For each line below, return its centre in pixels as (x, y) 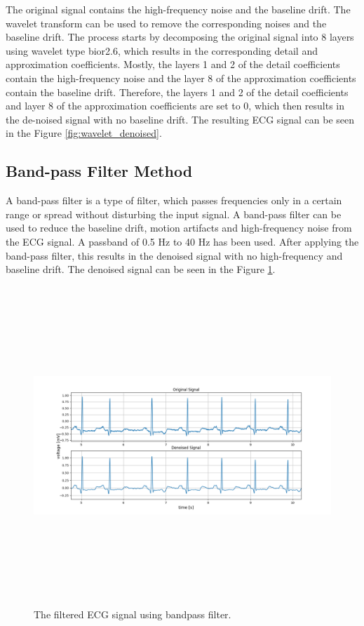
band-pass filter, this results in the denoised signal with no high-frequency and (174, 255)
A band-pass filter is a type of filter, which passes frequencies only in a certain (174, 200)
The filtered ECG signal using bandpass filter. (133, 614)
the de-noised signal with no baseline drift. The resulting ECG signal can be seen (180, 119)
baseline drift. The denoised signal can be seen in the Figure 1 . (141, 269)
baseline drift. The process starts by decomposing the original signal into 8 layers (180, 37)
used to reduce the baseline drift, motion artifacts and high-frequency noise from (179, 228)
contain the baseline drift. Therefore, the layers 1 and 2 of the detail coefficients (177, 92)
